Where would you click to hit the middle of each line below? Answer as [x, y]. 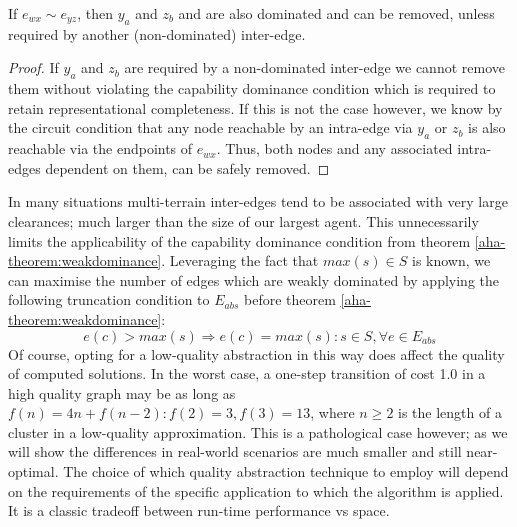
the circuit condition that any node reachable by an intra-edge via [210, 127]
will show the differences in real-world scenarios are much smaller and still [235, 451]
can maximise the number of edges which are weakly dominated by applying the [253, 279]
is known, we [451, 260]
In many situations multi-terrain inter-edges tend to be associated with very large [258, 201]
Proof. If [33, 67]
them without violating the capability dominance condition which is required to [252, 88]
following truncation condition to [109, 299]
